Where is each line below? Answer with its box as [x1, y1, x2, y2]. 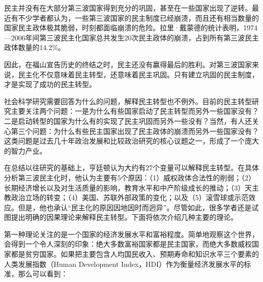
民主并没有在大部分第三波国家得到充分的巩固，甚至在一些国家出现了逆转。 [4, 3, 252, 13]
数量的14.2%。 [18, 42, 65, 53]
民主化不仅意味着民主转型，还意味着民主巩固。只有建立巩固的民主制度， [18, 69, 259, 79]
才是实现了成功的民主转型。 [4, 79, 96, 89]
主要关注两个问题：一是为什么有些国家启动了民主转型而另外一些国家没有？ [11, 106, 259, 116]
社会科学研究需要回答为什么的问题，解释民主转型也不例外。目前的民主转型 [4, 96, 252, 106]
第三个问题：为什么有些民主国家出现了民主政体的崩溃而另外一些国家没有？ [11, 125, 259, 136]
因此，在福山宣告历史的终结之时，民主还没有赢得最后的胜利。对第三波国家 [4, 59, 252, 69]
